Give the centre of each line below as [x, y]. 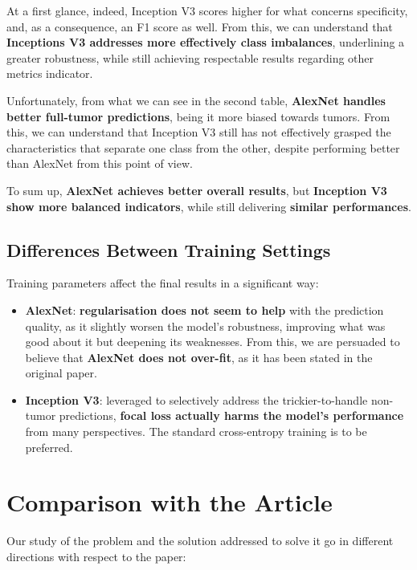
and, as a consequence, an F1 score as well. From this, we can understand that [200, 26]
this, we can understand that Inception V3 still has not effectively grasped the [199, 132]
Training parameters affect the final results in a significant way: [163, 283]
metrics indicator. [50, 73]
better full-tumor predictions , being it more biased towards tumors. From [198, 116]
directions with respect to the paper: [96, 556]
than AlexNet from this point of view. [100, 163]
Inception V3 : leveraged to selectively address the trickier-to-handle [196, 399]
